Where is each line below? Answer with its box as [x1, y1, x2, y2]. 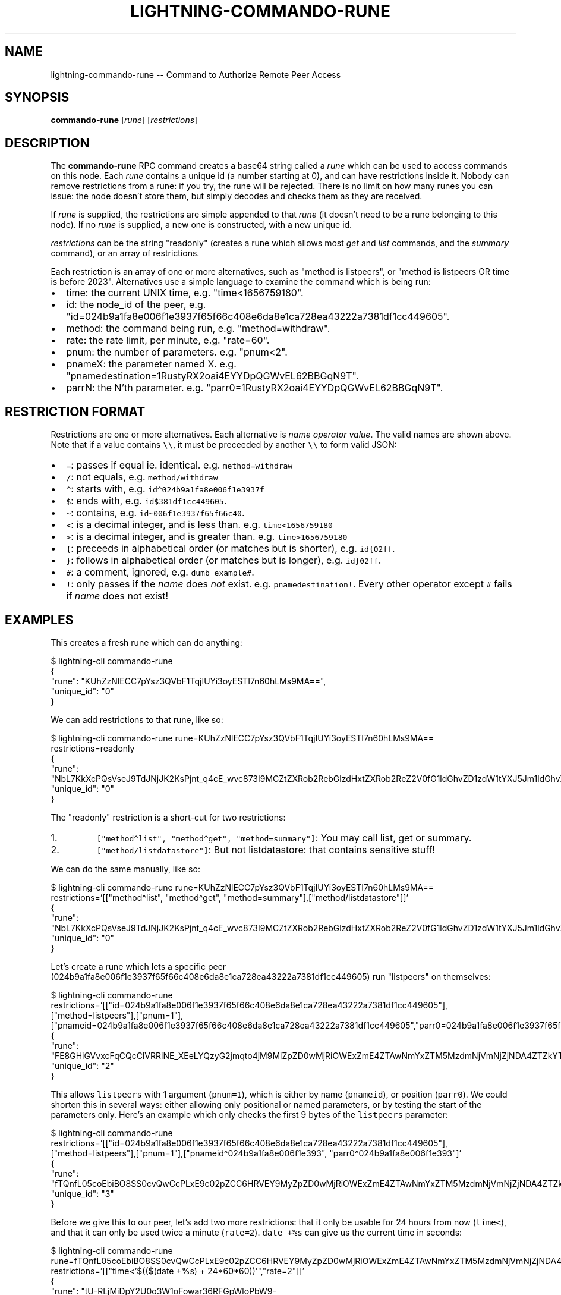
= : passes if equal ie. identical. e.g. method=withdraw [66, 459, 293, 472]
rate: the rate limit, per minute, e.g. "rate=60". [66, 334, 270, 347]
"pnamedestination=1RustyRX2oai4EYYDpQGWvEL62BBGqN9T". [66, 370, 359, 382]
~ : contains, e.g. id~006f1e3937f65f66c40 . [66, 507, 245, 519]
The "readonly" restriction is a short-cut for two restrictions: [51, 812, 286, 822]
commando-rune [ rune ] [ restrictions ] [51, 115, 198, 125]
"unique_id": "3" [51, 1188, 114, 1199]
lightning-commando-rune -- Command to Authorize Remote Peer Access [51, 69, 341, 80]
